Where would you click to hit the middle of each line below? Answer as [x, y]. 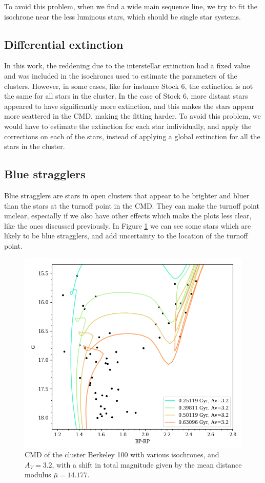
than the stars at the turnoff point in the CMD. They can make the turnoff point [132, 205]
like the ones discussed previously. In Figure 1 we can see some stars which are [128, 225]
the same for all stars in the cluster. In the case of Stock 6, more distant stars [126, 96]
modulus [38, 475]
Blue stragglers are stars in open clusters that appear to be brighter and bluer [127, 195]
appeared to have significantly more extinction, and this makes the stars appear [129, 106]
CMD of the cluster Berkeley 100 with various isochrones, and [122, 454]
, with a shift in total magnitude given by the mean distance [147, 464]
